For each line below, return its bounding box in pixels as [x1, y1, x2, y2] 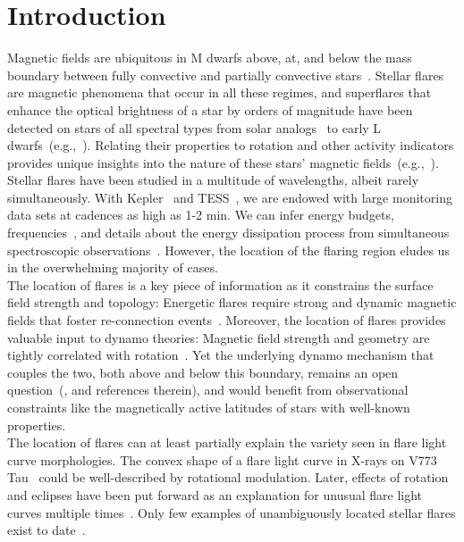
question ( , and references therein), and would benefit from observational [7, 380, 409, 399]
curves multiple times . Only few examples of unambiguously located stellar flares [7, 503, 456, 521]
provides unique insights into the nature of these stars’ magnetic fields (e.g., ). [7, 153, 439, 171]
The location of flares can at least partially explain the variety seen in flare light [7, 433, 447, 452]
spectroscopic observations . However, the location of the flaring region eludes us [7, 240, 450, 259]
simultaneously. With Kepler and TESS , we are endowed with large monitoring [7, 188, 452, 206]
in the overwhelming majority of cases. [7, 258, 218, 277]
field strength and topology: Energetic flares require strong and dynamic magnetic [7, 293, 457, 312]
